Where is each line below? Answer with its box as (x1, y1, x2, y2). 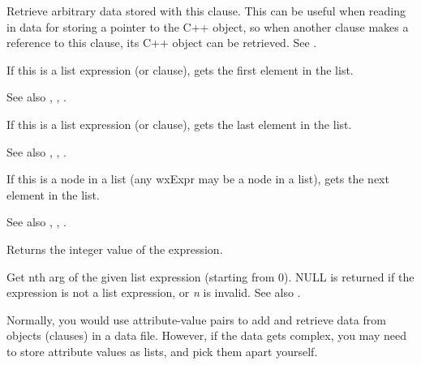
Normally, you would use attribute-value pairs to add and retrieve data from (6, 311, 386, 328)
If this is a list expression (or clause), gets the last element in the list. (6, 115, 352, 132)
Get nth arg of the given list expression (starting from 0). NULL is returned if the (6, 268, 415, 285)
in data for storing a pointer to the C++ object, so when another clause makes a (6, 18, 409, 35)
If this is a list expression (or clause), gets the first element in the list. (6, 61, 354, 78)
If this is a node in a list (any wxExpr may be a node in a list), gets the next (6, 170, 389, 187)
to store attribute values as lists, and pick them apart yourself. (6, 342, 318, 359)
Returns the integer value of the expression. (6, 240, 223, 257)
